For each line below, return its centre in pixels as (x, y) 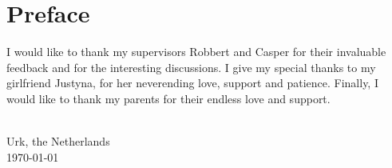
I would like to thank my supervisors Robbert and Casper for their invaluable (196, 52)
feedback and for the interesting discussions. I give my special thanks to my (191, 67)
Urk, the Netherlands (58, 141)
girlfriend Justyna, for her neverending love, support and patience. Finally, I (192, 83)
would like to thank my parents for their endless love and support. (168, 98)
